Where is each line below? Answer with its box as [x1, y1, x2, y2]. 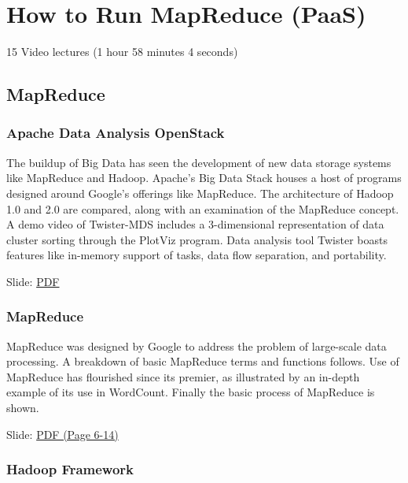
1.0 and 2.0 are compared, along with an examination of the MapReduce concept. [6, 200, 399, 217]
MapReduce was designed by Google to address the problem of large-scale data [6, 337, 387, 354]
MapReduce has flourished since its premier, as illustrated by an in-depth [6, 368, 360, 385]
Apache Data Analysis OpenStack [6, 123, 225, 143]
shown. [6, 399, 39, 416]
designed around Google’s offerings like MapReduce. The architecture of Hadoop [6, 184, 394, 201]
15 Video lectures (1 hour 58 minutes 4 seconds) [6, 43, 238, 60]
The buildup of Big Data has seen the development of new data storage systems [6, 154, 391, 170]
